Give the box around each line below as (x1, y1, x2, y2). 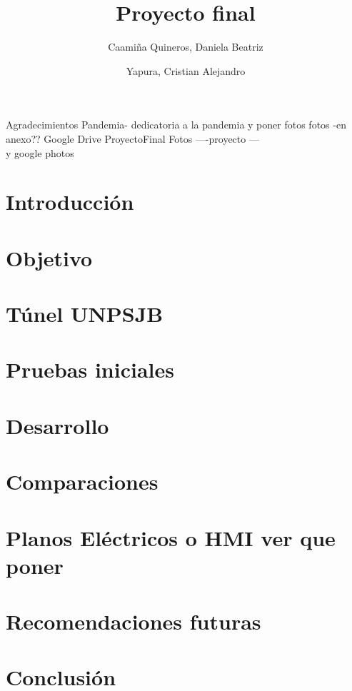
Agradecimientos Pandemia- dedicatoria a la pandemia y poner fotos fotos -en (6, 117, 346, 132)
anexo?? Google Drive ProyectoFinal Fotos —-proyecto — (6, 131, 259, 146)
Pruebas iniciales (6, 355, 174, 384)
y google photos (6, 145, 74, 160)
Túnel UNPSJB (6, 299, 164, 328)
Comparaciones (6, 467, 159, 496)
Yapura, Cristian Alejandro (126, 63, 246, 78)
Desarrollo (6, 410, 109, 440)
